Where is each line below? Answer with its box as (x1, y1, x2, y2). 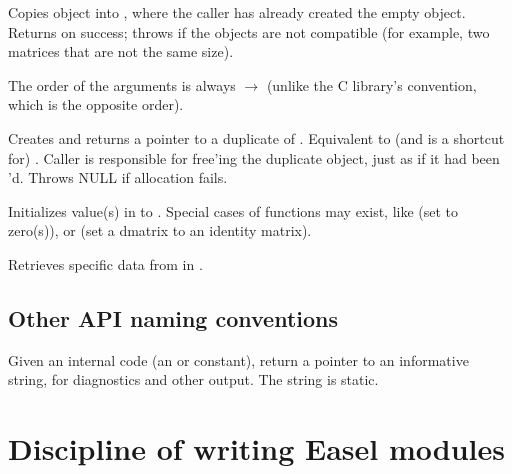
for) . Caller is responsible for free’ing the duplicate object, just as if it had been (8, 147, 500, 168)
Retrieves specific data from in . (8, 253, 203, 274)
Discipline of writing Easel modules (8, 428, 505, 469)
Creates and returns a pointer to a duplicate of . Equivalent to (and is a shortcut (8, 127, 505, 148)
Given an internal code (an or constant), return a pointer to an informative (8, 349, 469, 370)
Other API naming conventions (8, 302, 339, 333)
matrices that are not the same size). (8, 41, 234, 62)
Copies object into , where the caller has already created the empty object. (8, 2, 466, 22)
